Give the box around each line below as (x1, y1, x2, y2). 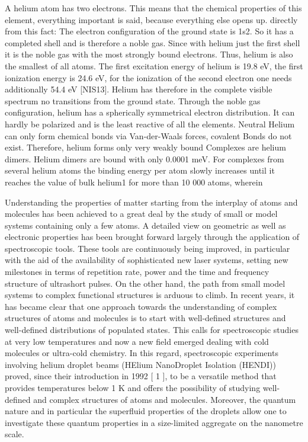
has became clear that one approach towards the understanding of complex (5, 300, 277, 312)
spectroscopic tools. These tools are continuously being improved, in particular (5, 242, 290, 254)
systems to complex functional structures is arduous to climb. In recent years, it (5, 289, 295, 301)
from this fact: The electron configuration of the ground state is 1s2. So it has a (5, 25, 294, 37)
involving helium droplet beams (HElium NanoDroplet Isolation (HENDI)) (5, 358, 277, 370)
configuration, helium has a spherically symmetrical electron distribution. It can (5, 106, 295, 118)
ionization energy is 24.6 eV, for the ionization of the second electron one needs (5, 71, 292, 84)
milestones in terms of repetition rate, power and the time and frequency (5, 265, 269, 278)
